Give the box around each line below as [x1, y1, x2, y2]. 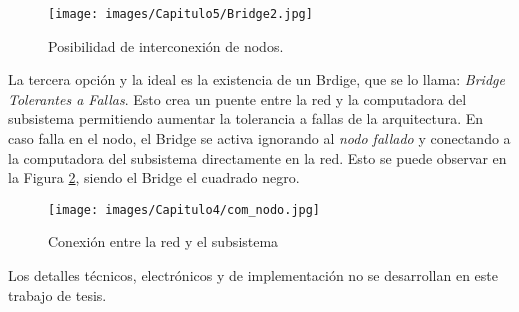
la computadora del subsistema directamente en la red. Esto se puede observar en [8, 147, 507, 168]
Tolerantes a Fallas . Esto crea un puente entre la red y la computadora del [8, 88, 467, 109]
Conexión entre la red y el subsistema [48, 231, 279, 252]
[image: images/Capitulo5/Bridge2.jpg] [48, 7, 313, 21]
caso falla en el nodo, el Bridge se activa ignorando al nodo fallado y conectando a [8, 128, 511, 149]
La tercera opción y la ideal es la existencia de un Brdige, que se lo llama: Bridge [8, 69, 505, 90]
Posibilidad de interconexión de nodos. [48, 35, 284, 56]
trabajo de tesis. [8, 284, 107, 305]
